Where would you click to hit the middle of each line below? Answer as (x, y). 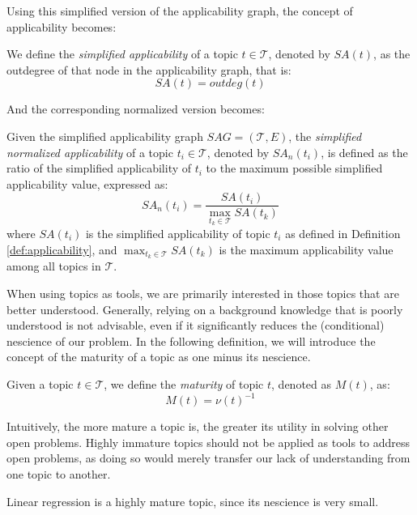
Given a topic (40, 384)
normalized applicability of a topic (90, 152)
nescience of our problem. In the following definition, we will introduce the (191, 340)
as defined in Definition (343, 234)
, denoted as (302, 384)
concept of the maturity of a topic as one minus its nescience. (159, 357)
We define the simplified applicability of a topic (122, 54)
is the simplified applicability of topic (178, 234)
